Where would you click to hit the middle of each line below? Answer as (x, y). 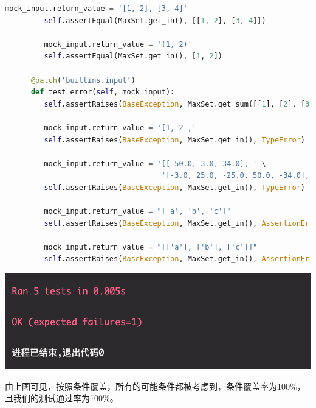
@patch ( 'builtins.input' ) (83, 80)
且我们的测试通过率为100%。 (62, 398)
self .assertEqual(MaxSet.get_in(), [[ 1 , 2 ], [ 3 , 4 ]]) (155, 20)
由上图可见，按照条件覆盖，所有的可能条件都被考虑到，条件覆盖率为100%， (155, 386)
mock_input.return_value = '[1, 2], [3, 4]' (96, 9)
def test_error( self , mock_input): (103, 92)
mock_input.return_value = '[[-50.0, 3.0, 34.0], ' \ (155, 164)
